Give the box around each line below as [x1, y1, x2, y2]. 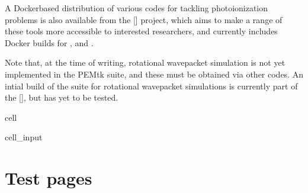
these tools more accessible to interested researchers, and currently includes [5, 25, 278, 37]
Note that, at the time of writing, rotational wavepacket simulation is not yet [5, 56, 285, 69]
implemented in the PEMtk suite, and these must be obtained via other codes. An [5, 67, 303, 80]
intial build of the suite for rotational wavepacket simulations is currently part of [5, 79, 298, 92]
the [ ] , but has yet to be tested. [5, 91, 118, 104]
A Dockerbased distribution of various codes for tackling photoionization [5, 2, 268, 14]
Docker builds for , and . [5, 36, 94, 49]
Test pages [5, 166, 92, 190]
